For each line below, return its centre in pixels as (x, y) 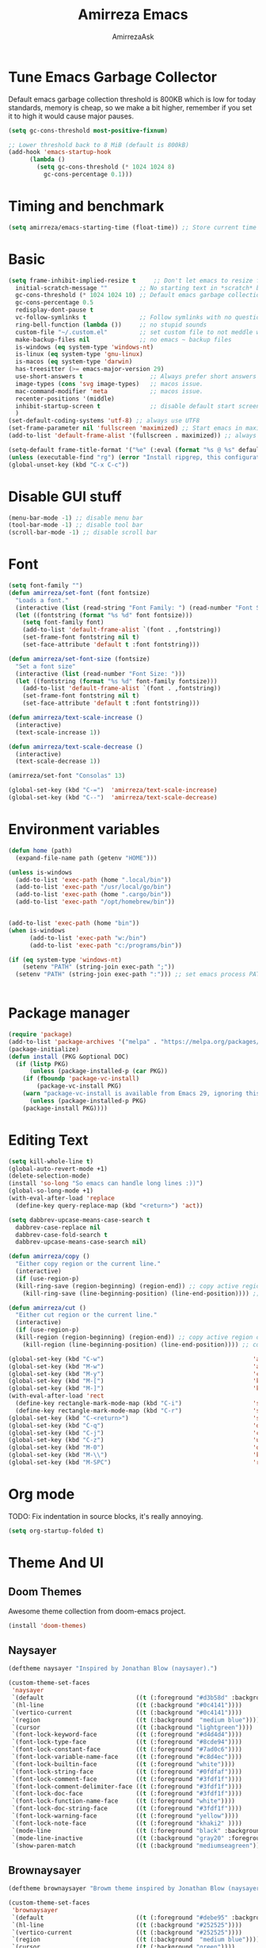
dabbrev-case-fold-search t (62, 1235)
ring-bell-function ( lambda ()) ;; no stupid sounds (111, 325)
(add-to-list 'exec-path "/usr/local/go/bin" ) (93, 887)
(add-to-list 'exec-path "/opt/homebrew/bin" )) (95, 902)
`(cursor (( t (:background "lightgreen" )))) (132, 1727)
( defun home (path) (40, 850)
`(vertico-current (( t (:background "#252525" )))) (127, 1932)
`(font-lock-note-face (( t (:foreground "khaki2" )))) (127, 1823)
